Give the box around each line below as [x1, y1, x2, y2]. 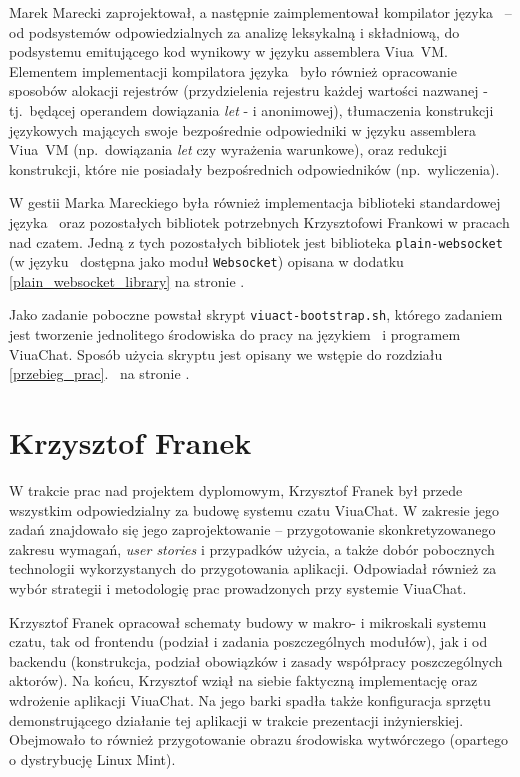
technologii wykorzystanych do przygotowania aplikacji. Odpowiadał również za [9, 558, 497, 579]
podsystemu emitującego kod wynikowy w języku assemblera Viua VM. [9, 41, 448, 62]
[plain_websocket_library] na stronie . [9, 270, 245, 291]
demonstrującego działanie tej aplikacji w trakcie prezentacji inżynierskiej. [9, 709, 464, 730]
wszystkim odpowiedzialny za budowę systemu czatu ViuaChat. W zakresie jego [9, 499, 499, 520]
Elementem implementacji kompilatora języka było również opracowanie [9, 60, 457, 81]
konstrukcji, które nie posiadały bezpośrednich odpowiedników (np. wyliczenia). [9, 158, 500, 179]
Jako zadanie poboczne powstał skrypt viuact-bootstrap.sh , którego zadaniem [9, 304, 503, 325]
